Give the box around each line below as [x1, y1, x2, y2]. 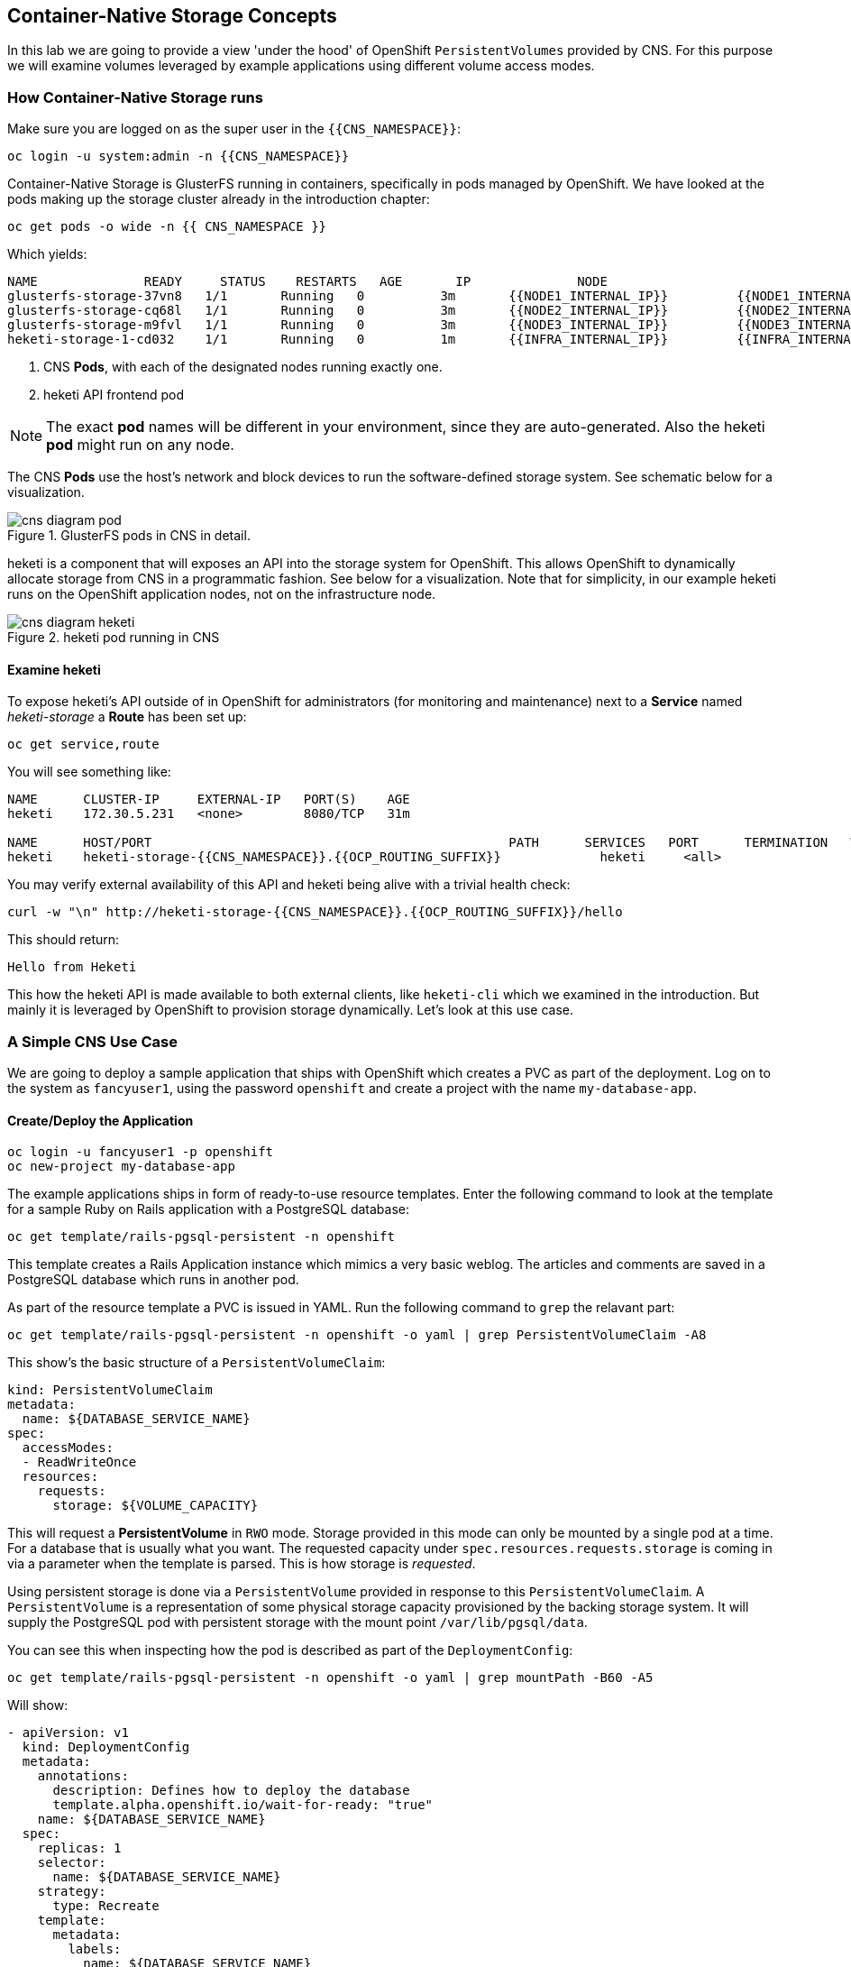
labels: [68, 1942, 122, 1957]
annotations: [37, 1769, 129, 1784]
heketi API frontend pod [43, 387, 184, 403]
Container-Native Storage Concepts [7, 5, 337, 27]
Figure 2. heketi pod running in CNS [7, 630, 220, 646]
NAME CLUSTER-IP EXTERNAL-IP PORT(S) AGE [7, 792, 410, 807]
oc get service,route [7, 737, 160, 752]
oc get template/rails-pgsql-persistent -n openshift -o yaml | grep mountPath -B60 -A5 [7, 1670, 654, 1686]
